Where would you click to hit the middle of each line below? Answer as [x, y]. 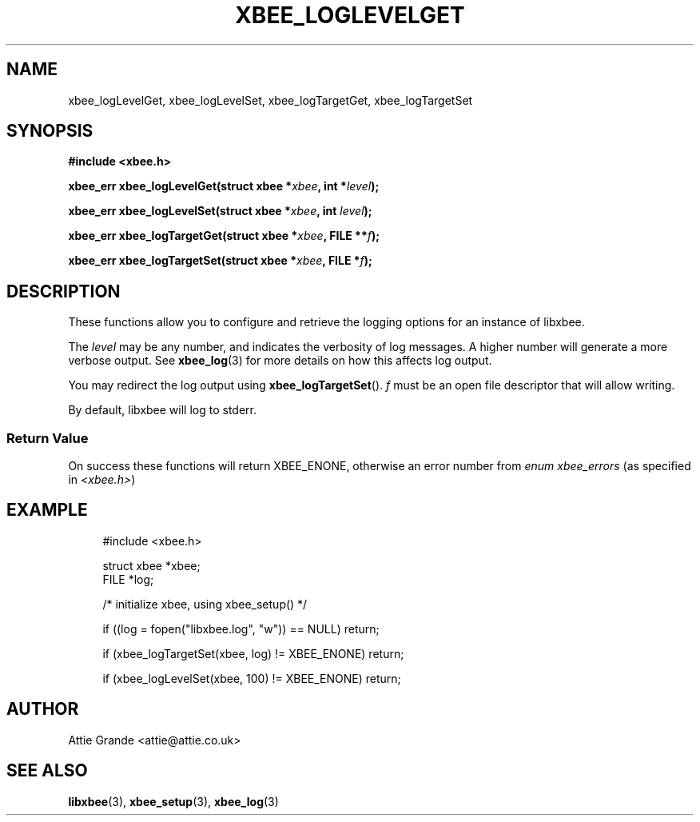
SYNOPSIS [50, 131]
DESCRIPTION [64, 291]
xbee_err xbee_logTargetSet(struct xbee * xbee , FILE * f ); [220, 261]
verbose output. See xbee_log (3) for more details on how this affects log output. [280, 361]
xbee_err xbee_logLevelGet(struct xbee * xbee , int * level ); [224, 186]
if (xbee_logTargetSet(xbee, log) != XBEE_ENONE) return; [253, 653]
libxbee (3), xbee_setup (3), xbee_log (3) [173, 801]
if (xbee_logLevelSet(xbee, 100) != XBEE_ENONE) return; [252, 678]
